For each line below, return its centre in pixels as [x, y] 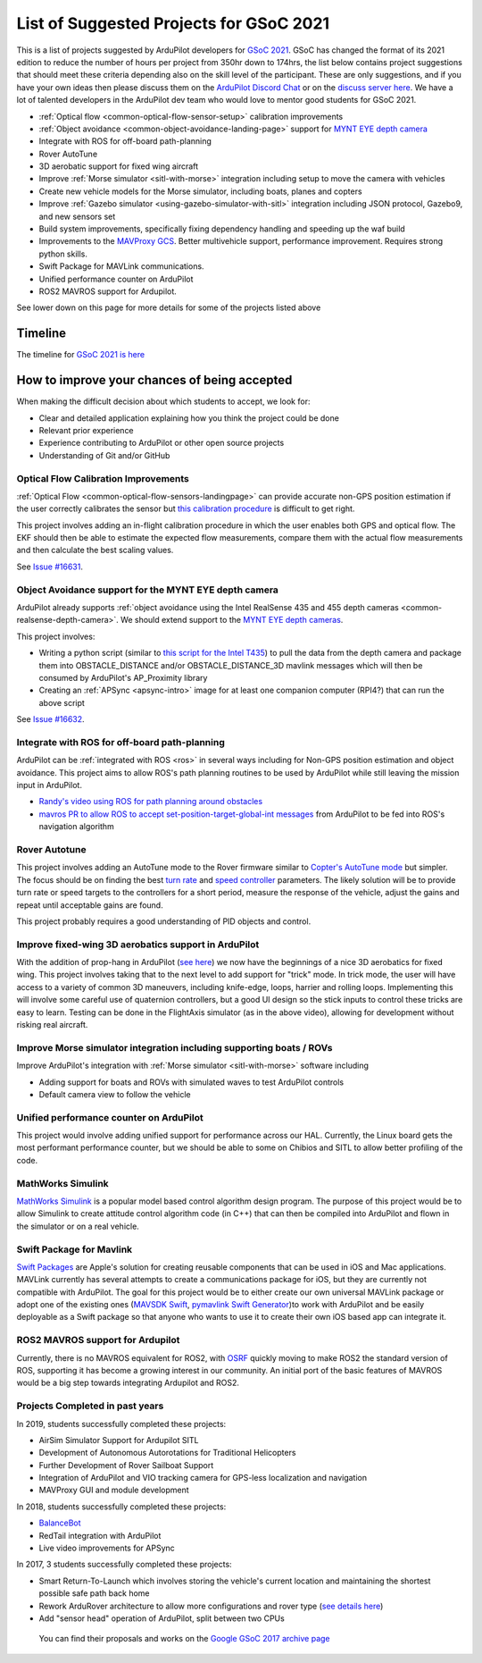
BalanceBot [60, 1523]
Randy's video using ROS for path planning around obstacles [151, 802]
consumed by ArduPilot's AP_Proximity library [123, 677]
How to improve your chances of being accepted [154, 380]
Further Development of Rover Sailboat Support [126, 1465]
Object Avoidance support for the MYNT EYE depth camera [147, 590]
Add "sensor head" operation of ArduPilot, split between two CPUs [162, 1618]
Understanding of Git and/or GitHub [104, 455]
